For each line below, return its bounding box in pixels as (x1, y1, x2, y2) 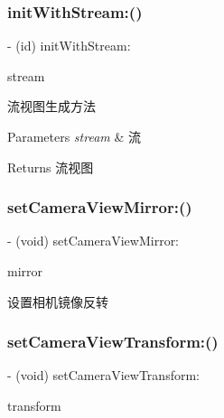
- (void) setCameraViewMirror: (7, 231, 180, 250)
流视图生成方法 (7, 97, 96, 116)
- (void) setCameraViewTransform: (7, 366, 200, 385)
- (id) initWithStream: (7, 36, 131, 55)
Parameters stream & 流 (7, 127, 141, 145)
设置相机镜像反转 (7, 292, 108, 311)
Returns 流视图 (7, 157, 94, 176)
